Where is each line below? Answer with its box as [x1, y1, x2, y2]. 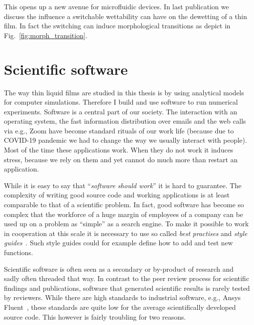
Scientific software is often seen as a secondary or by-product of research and [4, 263, 234, 274]
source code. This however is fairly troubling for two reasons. [4, 311, 186, 322]
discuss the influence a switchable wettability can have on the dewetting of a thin [4, 11, 247, 21]
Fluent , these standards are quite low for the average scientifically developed [4, 302, 236, 312]
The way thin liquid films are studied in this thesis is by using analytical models [4, 87, 244, 97]
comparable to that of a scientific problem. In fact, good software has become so [4, 199, 244, 210]
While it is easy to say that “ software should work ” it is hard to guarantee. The [4, 180, 242, 190]
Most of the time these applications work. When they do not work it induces [4, 145, 233, 155]
